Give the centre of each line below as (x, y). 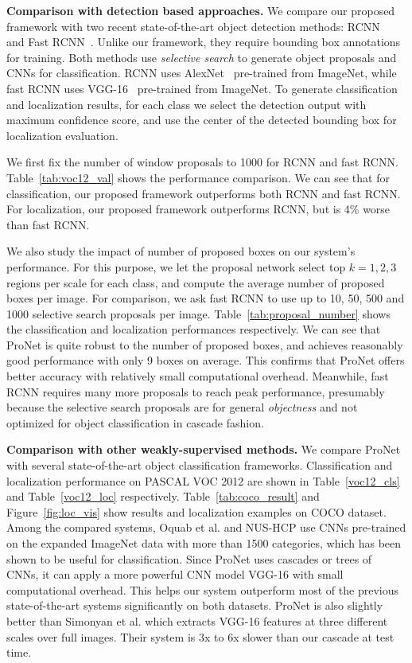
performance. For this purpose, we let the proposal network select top (176, 266)
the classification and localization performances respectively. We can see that (194, 329)
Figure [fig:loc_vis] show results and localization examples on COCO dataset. (196, 511)
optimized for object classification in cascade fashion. (135, 422)
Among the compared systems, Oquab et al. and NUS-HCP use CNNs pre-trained (206, 527)
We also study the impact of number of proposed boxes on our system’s (181, 251)
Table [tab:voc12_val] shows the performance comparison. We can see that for (198, 177)
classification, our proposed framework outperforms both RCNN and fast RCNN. (204, 193)
